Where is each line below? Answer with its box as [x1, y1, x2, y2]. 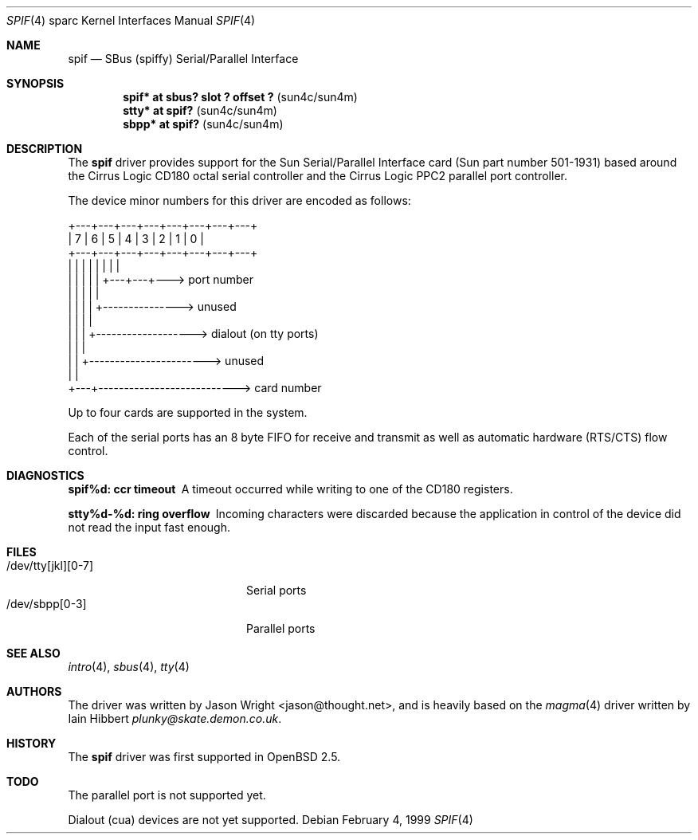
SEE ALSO [6, 646, 61, 660]
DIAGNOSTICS [6, 469, 84, 482]
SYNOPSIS [6, 77, 65, 90]
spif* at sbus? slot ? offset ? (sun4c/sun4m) [123, 90, 358, 104]
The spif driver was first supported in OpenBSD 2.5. [68, 750, 341, 763]
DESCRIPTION [6, 142, 83, 155]
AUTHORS [6, 685, 62, 698]
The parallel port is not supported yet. [68, 788, 266, 802]
